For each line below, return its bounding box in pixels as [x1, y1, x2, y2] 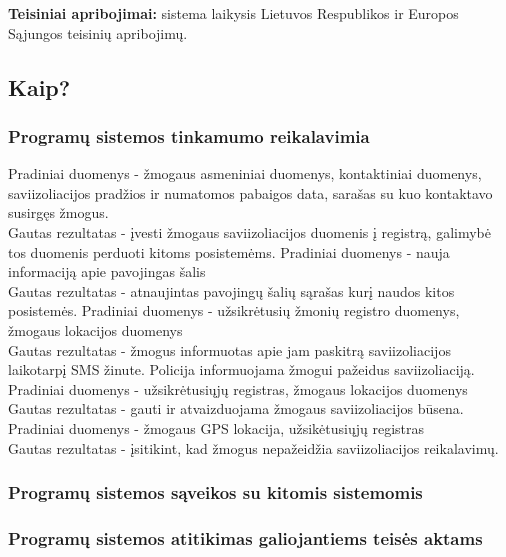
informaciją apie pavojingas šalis [8, 261, 206, 282]
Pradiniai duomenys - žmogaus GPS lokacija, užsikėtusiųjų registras [8, 417, 425, 438]
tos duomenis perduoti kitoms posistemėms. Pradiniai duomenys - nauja [8, 241, 450, 262]
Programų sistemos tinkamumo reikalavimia [8, 123, 370, 148]
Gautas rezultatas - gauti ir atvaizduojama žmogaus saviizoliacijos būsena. [8, 398, 464, 419]
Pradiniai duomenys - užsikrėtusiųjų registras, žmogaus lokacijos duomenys [8, 378, 468, 399]
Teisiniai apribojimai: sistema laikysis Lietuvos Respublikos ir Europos [8, 3, 459, 23]
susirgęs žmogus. [8, 202, 109, 223]
